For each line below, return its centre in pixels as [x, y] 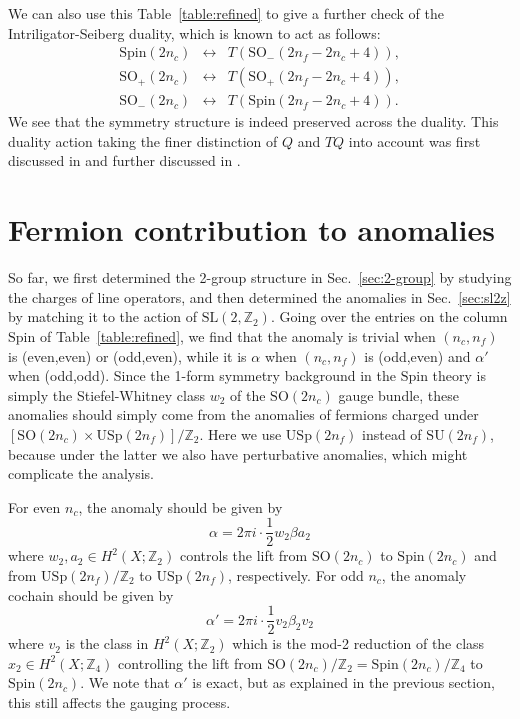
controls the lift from [243, 555]
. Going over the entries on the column [389, 316]
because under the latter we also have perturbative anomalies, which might [238, 453]
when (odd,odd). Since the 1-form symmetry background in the [202, 375]
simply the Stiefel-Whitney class [107, 394]
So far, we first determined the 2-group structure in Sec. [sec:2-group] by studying [260, 277]
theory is [459, 375]
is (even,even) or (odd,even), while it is [127, 355]
